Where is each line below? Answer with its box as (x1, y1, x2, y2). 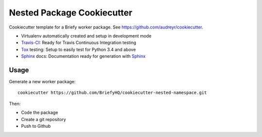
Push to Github (21, 123, 51, 129)
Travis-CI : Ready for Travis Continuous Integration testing (21, 40, 136, 46)
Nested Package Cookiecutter (9, 7, 133, 18)
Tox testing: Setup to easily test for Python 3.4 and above (21, 46, 136, 52)
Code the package (21, 109, 58, 116)
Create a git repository (21, 116, 66, 122)
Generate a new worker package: (9, 79, 76, 85)
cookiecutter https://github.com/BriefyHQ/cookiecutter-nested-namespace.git (17, 90, 207, 95)
